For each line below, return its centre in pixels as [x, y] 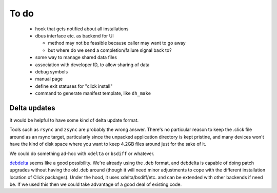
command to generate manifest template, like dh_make [93, 93]
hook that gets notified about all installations [82, 29]
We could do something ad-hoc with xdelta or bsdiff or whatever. [82, 153]
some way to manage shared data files [76, 57]
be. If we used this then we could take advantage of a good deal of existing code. [96, 184]
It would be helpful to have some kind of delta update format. [74, 120]
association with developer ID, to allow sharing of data [92, 65]
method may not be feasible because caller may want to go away [117, 43]
